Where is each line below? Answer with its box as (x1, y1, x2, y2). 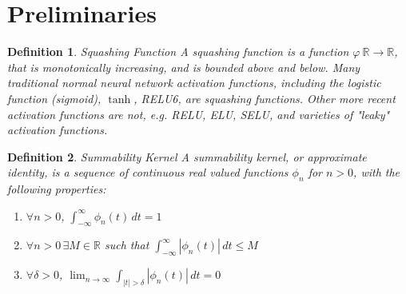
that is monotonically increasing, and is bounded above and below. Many (7, 58, 360, 75)
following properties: (7, 181, 106, 197)
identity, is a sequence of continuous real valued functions (7, 164, 289, 181)
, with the (353, 164, 400, 181)
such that (104, 236, 149, 253)
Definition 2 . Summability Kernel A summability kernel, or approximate (7, 148, 367, 165)
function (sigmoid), (7, 89, 101, 106)
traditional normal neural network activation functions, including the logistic (7, 74, 381, 91)
